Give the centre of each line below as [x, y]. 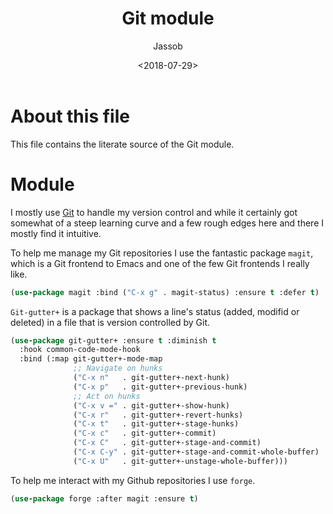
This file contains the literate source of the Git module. [122, 144]
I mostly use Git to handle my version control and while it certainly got [154, 212]
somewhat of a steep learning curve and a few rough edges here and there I [167, 223]
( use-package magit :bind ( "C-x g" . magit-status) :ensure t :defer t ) [165, 292]
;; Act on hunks [107, 396]
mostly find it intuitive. [56, 233]
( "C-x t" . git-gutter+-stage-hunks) [156, 424]
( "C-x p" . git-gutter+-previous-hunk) [160, 387]
